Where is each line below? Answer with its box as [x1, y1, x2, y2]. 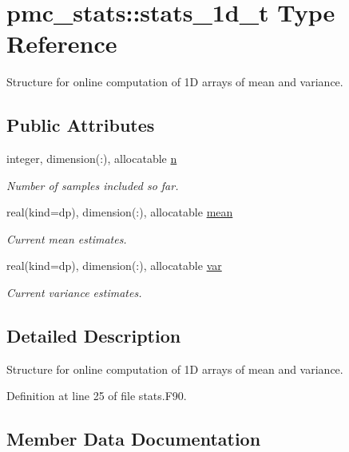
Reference [6, 27, 117, 60]
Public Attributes [6, 113, 155, 137]
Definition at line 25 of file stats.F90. [6, 387, 187, 404]
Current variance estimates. [6, 284, 142, 301]
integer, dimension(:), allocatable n [6, 150, 177, 167]
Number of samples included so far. [6, 176, 179, 193]
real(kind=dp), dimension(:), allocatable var [6, 257, 222, 274]
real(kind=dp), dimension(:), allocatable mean [6, 204, 233, 220]
